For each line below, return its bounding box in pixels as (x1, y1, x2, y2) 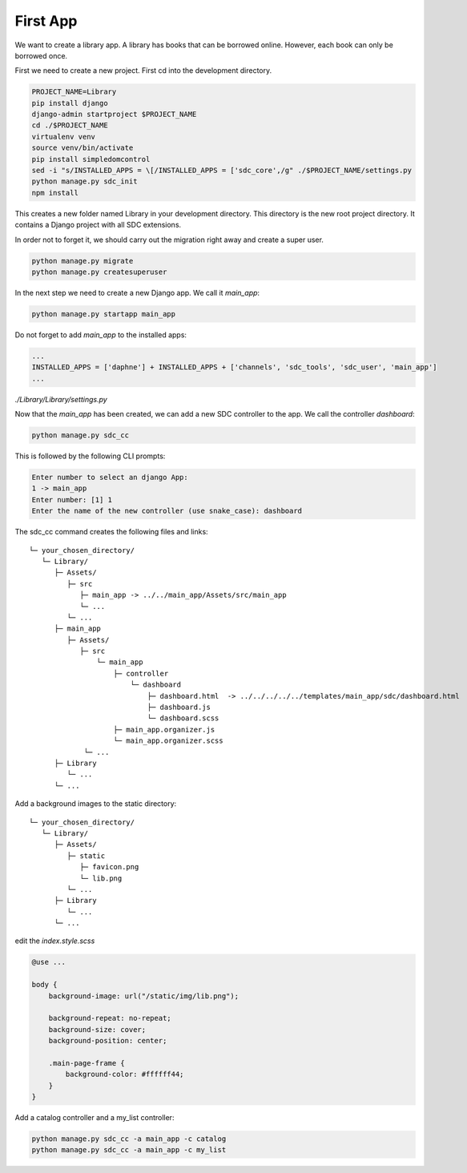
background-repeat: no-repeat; (48, 1014, 171, 1023)
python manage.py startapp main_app (31, 309, 176, 318)
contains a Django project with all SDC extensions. (14, 220, 182, 230)
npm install (31, 188, 79, 197)
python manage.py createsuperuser (31, 267, 167, 276)
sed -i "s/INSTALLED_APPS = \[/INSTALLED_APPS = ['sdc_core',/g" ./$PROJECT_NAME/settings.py (31, 166, 413, 175)
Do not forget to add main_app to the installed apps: (14, 329, 187, 340)
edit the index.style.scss (14, 936, 95, 945)
